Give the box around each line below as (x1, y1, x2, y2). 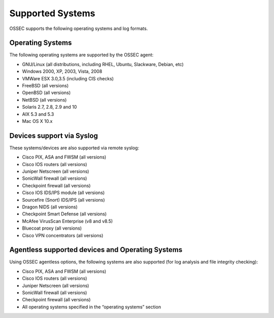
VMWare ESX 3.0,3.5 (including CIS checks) (22, 75, 114, 81)
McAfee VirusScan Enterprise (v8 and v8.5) (22, 218, 113, 224)
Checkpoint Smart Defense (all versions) (22, 211, 107, 217)
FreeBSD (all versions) (22, 83, 69, 89)
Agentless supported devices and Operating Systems (9, 245, 183, 254)
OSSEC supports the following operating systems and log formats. (9, 25, 148, 31)
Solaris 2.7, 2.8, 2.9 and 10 (22, 104, 77, 110)
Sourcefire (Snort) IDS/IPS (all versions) (22, 197, 105, 203)
